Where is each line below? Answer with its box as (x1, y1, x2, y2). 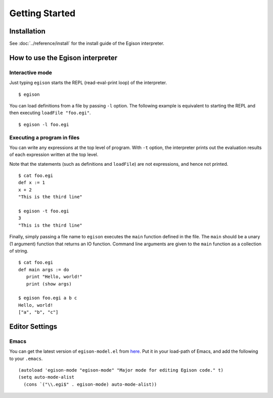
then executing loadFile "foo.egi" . (9, 110, 91, 116)
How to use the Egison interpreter (9, 53, 118, 62)
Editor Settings (9, 322, 58, 331)
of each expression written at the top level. (9, 152, 99, 158)
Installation (9, 27, 45, 35)
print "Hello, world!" (26, 274, 83, 280)
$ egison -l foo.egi (18, 122, 69, 127)
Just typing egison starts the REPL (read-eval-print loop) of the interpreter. (9, 80, 167, 86)
